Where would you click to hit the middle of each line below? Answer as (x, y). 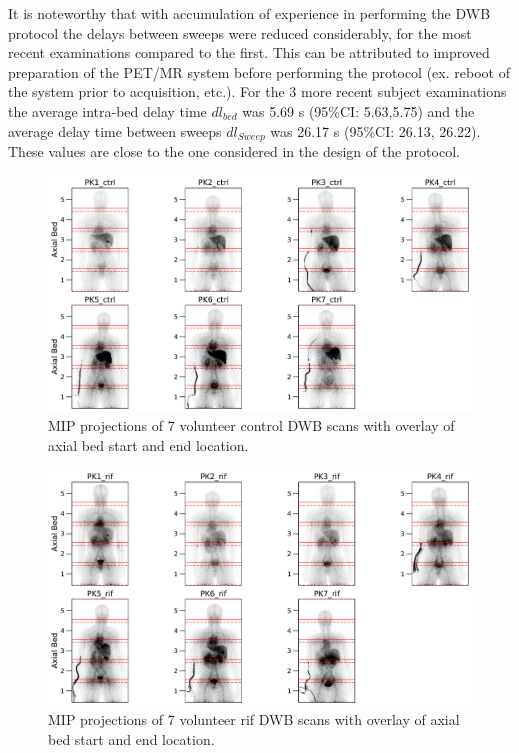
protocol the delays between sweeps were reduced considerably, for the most (240, 32)
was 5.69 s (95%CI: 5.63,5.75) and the (358, 110)
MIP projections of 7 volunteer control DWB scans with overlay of (251, 425)
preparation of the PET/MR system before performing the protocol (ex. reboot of (259, 71)
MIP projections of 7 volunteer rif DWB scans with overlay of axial (254, 719)
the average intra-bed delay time (107, 110)
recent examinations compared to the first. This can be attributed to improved (249, 52)
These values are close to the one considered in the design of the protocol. (234, 151)
